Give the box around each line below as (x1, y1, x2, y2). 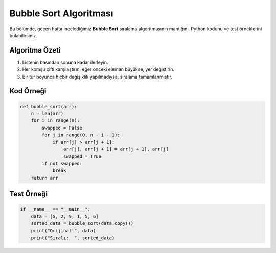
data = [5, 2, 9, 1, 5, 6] (31, 213, 99, 219)
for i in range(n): (31, 118, 80, 123)
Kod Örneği (9, 87, 47, 95)
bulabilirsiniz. (9, 32, 38, 38)
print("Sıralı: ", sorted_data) (31, 235, 115, 241)
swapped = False (41, 125, 83, 131)
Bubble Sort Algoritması (9, 8, 113, 19)
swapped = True (63, 154, 102, 159)
